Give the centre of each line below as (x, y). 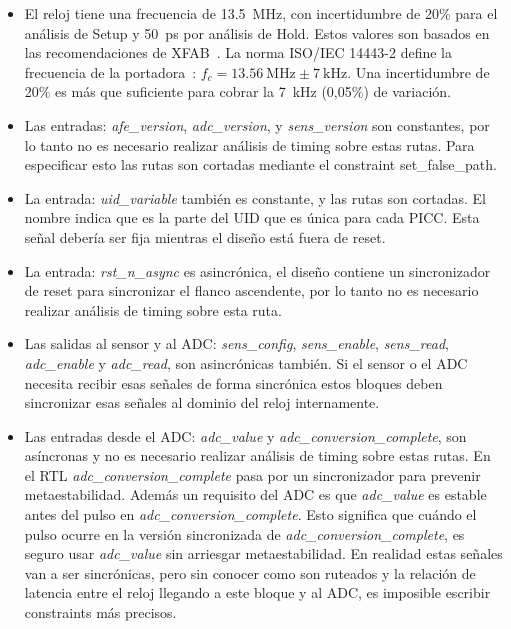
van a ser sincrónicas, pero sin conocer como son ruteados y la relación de (250, 572)
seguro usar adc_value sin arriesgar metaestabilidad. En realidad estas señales (263, 553)
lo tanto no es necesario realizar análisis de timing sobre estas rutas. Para (249, 144)
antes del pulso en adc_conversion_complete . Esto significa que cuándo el (250, 514)
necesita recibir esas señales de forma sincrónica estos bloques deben (233, 382)
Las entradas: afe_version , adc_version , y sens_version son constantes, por (257, 124)
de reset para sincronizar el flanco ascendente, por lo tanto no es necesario (251, 290)
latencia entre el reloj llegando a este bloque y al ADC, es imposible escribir (257, 592)
